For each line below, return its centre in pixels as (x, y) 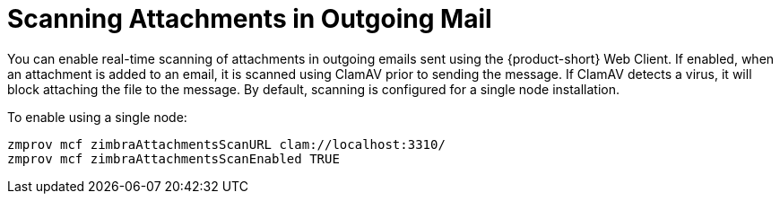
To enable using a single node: (97, 117)
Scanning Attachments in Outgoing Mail (250, 19)
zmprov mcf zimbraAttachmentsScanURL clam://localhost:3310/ (226, 144)
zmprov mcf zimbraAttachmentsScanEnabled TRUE (173, 158)
